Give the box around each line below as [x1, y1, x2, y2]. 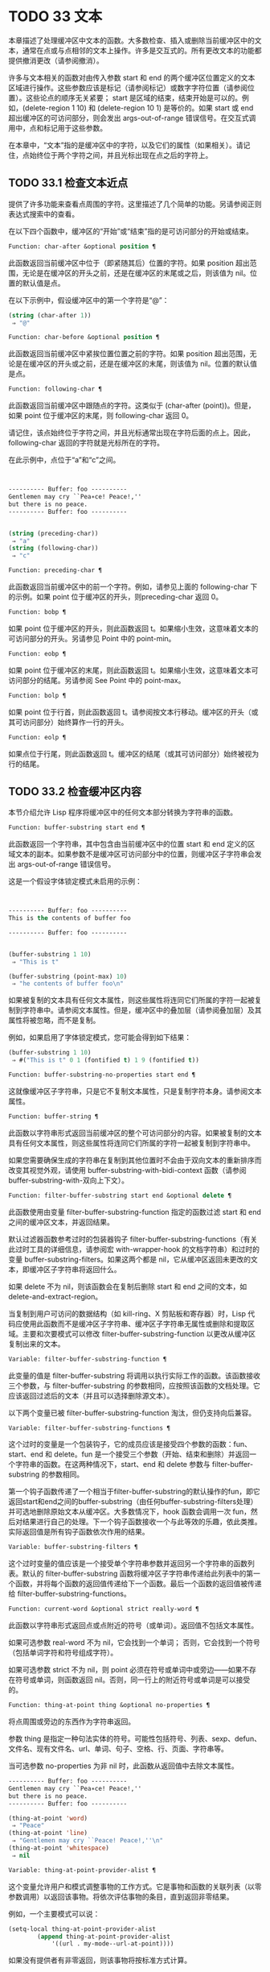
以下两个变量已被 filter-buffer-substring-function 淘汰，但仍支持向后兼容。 [8, 1407, 256, 1418]
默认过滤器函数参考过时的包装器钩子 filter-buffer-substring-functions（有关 [8, 1234, 258, 1244]
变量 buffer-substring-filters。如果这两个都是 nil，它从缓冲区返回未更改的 [8, 1254, 252, 1264]
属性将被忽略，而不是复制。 [8, 1016, 100, 1025]
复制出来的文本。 [8, 1339, 65, 1348]
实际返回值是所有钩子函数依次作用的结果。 [8, 1527, 149, 1537]
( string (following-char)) [8, 545, 99, 553]
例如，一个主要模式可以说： [8, 1908, 100, 1918]
